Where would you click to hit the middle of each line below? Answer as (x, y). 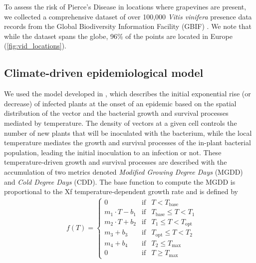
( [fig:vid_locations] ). (35, 46)
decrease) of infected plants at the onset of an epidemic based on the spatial (120, 103)
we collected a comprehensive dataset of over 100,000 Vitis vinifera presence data (128, 16)
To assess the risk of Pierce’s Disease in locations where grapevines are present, (125, 6)
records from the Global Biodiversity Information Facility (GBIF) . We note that (128, 26)
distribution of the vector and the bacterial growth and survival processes (116, 113)
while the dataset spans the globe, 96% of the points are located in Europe (118, 36)
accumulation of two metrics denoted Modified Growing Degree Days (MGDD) (124, 171)
